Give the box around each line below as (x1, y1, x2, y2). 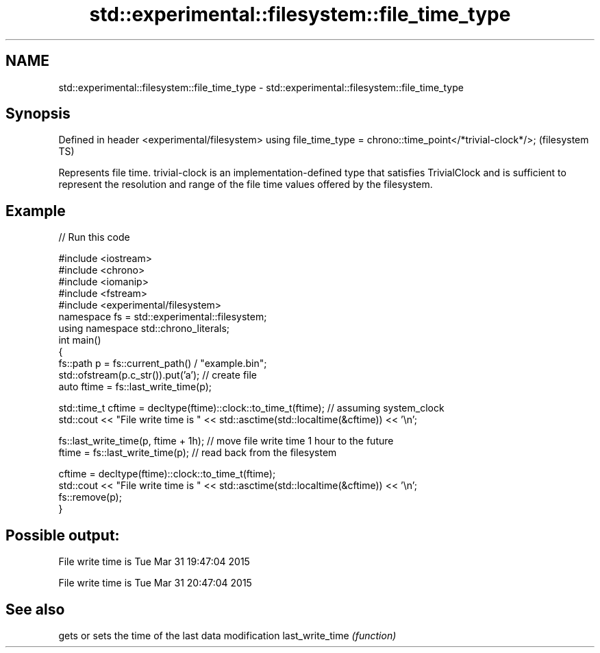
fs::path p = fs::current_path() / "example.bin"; (58, 357, 267, 370)
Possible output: (5, 526, 120, 544)
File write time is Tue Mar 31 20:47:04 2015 (58, 577, 252, 589)
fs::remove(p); (58, 491, 122, 503)
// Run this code (58, 231, 130, 244)
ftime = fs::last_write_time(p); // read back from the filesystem (58, 447, 337, 459)
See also (5, 600, 65, 618)
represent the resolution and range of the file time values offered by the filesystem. (58, 178, 433, 191)
